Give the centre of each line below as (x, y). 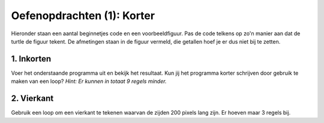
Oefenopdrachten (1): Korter (83, 16)
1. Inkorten (31, 59)
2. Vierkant (32, 99)
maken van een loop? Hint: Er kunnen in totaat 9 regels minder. (89, 81)
